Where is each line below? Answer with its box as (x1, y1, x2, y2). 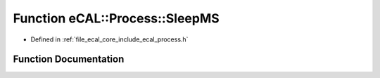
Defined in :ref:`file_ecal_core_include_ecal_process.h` (30, 35, 189, 44)
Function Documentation (13, 53, 125, 65)
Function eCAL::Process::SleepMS (13, 11, 220, 26)
